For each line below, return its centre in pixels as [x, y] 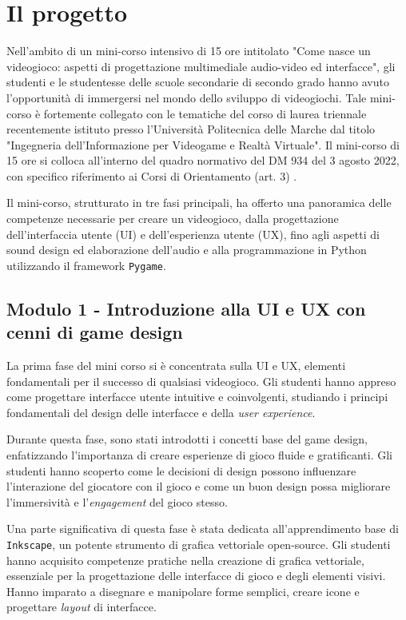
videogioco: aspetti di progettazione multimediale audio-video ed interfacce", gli [201, 66]
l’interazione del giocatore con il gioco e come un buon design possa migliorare [199, 486]
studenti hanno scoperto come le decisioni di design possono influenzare [181, 470]
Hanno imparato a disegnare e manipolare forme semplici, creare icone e [183, 591]
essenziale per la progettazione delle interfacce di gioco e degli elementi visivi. [196, 576]
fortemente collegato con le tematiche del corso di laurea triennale [205, 113]
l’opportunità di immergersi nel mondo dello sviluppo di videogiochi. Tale [187, 97]
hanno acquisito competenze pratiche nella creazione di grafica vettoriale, [185, 560]
